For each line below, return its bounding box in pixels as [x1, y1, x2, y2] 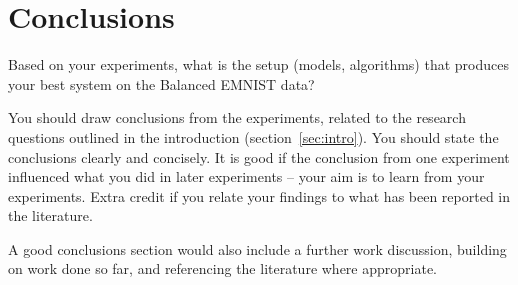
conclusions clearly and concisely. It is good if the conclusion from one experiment [8, 146, 510, 167]
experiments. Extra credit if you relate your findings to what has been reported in [8, 185, 511, 206]
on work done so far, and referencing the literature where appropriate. [8, 258, 438, 279]
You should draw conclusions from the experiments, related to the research [8, 107, 466, 128]
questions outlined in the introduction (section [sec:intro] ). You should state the [8, 126, 499, 147]
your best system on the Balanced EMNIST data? [8, 73, 315, 94]
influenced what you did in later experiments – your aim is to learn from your [8, 166, 485, 187]
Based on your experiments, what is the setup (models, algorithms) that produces [8, 54, 509, 75]
